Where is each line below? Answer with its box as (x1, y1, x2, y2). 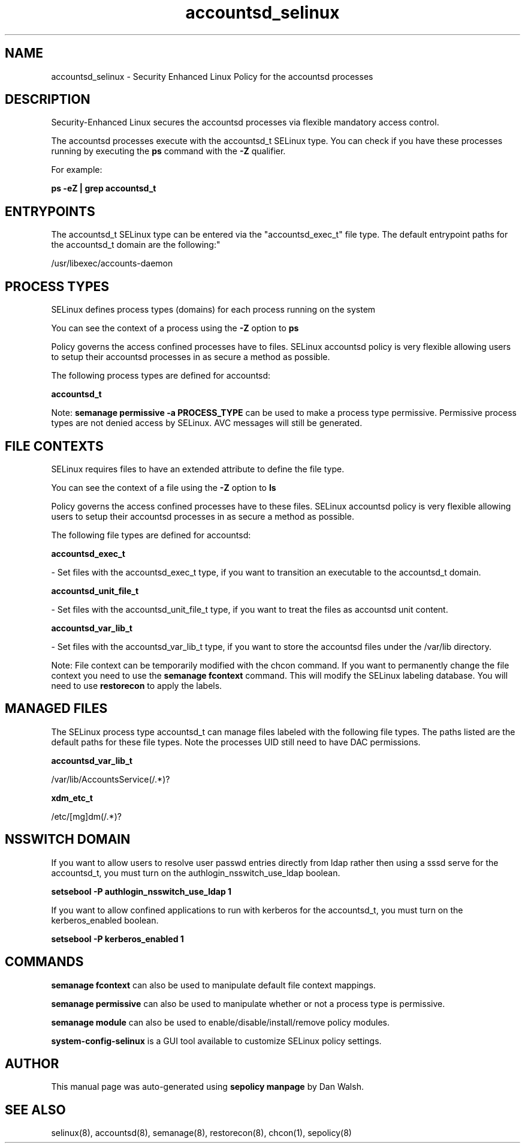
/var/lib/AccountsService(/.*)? (51, 774, 170, 784)
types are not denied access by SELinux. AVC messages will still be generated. (51, 418, 363, 428)
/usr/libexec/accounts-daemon (51, 258, 173, 269)
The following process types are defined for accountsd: (51, 370, 271, 381)
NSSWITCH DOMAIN (5, 832, 131, 847)
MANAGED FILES (5, 701, 108, 717)
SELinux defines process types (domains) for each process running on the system (51, 304, 376, 315)
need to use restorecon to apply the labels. (51, 680, 222, 691)
